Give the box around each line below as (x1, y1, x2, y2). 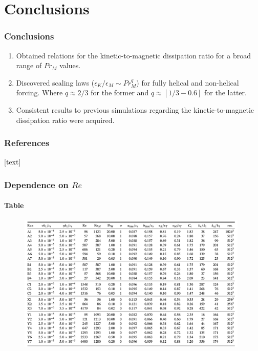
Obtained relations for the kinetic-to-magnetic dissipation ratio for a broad (16, 50, 251, 60)
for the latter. (204, 87, 247, 98)
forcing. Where (16, 87, 63, 98)
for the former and (91, 87, 149, 98)
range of (16, 60, 42, 71)
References (4, 136, 50, 149)
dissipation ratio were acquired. (16, 114, 115, 125)
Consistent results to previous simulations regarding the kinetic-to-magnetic (16, 104, 254, 115)
